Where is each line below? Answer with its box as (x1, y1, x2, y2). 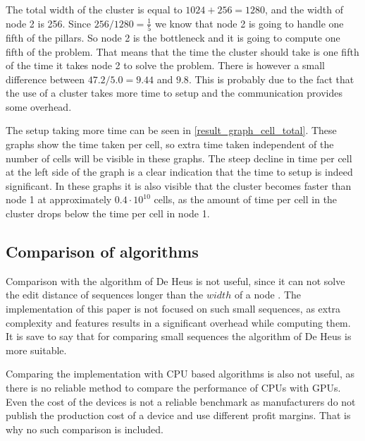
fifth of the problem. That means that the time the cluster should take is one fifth (6, 44, 359, 59)
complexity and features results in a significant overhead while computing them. (6, 315, 351, 330)
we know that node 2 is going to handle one (154, 16, 344, 30)
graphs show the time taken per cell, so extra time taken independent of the (6, 137, 334, 152)
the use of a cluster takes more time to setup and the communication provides (6, 85, 343, 100)
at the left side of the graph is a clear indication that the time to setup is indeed (6, 164, 353, 179)
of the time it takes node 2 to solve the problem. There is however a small (6, 58, 326, 73)
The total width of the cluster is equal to (6, 2, 182, 16)
